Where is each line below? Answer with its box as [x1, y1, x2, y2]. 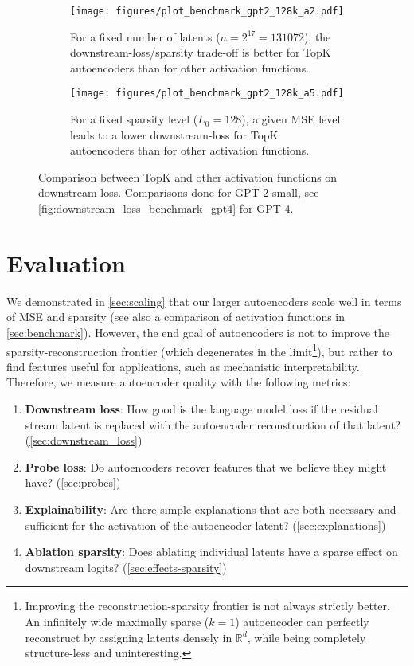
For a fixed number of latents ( [70, 28, 221, 45]
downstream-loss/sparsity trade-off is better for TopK [70, 44, 331, 61]
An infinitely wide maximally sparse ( [25, 613, 209, 629]
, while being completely [247, 629, 366, 645]
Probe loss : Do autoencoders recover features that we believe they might [25, 458, 387, 475]
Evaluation [6, 246, 126, 279]
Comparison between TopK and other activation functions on [38, 168, 338, 185]
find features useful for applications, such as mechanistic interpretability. [6, 358, 360, 374]
